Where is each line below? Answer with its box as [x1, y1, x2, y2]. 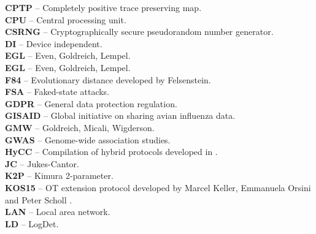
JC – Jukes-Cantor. [5, 157, 79, 170]
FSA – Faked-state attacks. [5, 85, 110, 98]
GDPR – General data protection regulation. [5, 97, 177, 110]
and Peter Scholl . [5, 193, 72, 206]
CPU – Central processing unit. [5, 13, 126, 26]
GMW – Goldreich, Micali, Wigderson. [5, 121, 155, 134]
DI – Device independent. [5, 37, 102, 50]
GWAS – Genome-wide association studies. [5, 133, 171, 146]
